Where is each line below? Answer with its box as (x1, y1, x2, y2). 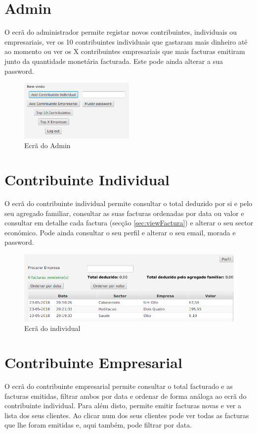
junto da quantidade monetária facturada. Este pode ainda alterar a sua (4, 55, 223, 66)
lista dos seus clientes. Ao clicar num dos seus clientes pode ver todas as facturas (4, 410, 249, 420)
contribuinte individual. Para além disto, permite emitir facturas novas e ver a (4, 400, 242, 411)
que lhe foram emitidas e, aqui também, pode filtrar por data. (4, 420, 192, 430)
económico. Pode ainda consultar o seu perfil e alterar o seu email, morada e (4, 227, 236, 237)
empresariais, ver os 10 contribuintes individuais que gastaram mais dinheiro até (4, 36, 248, 47)
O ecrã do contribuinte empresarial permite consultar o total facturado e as (4, 380, 233, 391)
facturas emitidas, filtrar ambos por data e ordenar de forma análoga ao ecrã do (4, 390, 247, 401)
